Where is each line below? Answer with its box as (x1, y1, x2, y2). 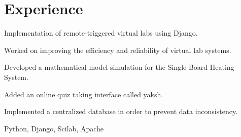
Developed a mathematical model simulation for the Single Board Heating (4, 62, 234, 72)
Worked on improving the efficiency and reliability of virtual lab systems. (4, 44, 231, 55)
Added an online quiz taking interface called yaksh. (4, 89, 163, 99)
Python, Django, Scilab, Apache (4, 123, 104, 133)
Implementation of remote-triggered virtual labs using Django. (4, 28, 198, 38)
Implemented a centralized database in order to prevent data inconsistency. (4, 106, 238, 117)
